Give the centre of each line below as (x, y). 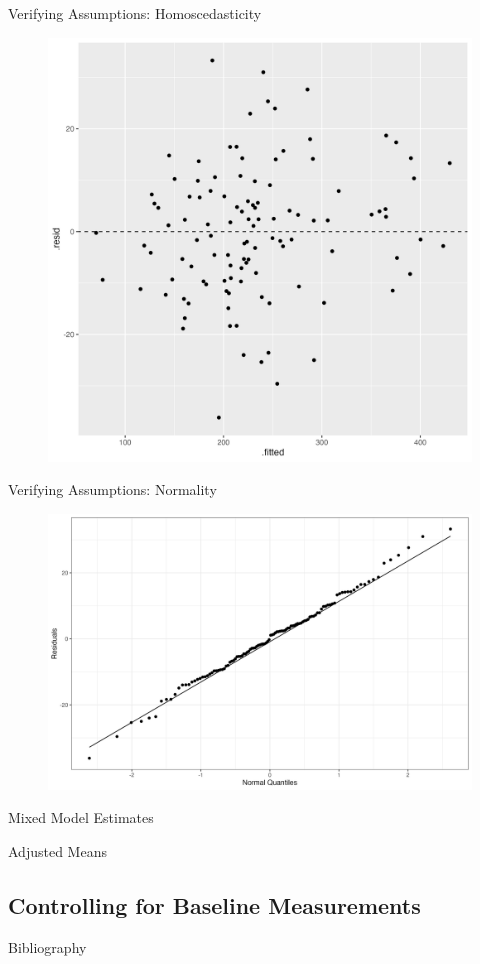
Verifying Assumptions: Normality (112, 489)
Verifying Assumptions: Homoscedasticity (135, 13)
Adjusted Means (57, 850)
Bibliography (47, 946)
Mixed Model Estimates (81, 817)
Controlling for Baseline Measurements (214, 904)
